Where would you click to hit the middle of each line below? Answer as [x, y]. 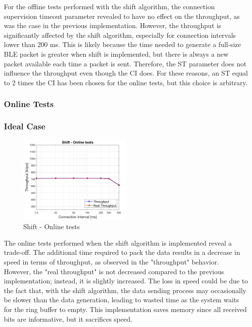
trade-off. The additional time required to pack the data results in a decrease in [122, 252]
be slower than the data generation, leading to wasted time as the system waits [122, 300]
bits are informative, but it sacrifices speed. [68, 319]
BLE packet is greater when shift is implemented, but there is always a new [116, 54]
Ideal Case [25, 126]
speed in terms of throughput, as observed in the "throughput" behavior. [111, 261]
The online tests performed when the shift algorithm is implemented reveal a [118, 242]
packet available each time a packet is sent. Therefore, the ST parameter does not [125, 63]
